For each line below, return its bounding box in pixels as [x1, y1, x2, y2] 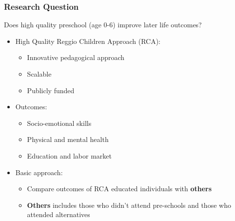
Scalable [27, 69, 52, 79]
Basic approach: [15, 167, 63, 177]
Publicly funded [27, 85, 75, 95]
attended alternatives [27, 209, 90, 220]
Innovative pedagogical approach [27, 52, 125, 62]
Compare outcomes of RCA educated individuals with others [27, 183, 212, 194]
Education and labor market [27, 150, 112, 161]
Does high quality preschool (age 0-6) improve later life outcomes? [4, 20, 202, 30]
